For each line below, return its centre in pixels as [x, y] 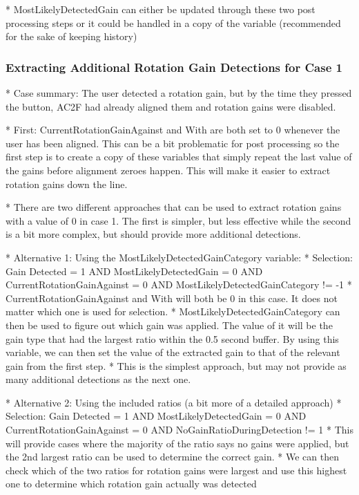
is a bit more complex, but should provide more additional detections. [153, 234]
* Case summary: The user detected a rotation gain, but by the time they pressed [179, 93]
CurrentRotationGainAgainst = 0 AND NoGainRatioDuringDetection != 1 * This [179, 430]
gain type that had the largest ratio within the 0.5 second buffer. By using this [172, 338]
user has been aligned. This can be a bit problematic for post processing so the [173, 143]
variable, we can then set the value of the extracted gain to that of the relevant [173, 352]
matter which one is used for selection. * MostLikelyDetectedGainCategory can [173, 311]
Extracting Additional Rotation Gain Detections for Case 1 [174, 67]
